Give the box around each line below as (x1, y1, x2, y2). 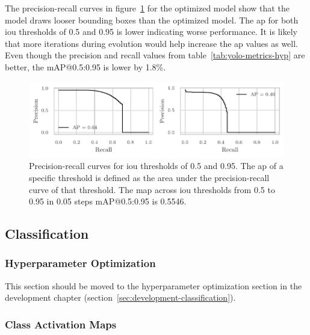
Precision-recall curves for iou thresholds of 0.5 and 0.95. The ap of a (29, 159, 284, 172)
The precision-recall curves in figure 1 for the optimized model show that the (5, 2, 290, 14)
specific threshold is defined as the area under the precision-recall (29, 171, 270, 183)
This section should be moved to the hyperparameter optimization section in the (5, 279, 302, 292)
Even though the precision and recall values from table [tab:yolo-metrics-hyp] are (5, 49, 305, 61)
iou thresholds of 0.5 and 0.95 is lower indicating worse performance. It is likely (5, 25, 297, 38)
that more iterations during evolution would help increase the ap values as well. (5, 37, 298, 49)
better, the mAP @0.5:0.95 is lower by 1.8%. (5, 60, 166, 73)
